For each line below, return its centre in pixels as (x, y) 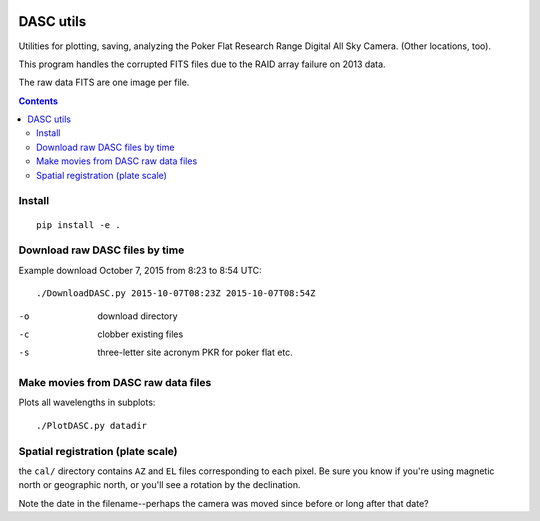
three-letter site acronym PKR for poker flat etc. (195, 352)
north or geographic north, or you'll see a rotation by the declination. (159, 485)
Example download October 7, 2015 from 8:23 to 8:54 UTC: (140, 270)
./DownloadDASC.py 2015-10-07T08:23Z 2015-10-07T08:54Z (176, 293)
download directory (138, 316)
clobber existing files (140, 334)
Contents (38, 101)
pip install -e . (78, 224)
